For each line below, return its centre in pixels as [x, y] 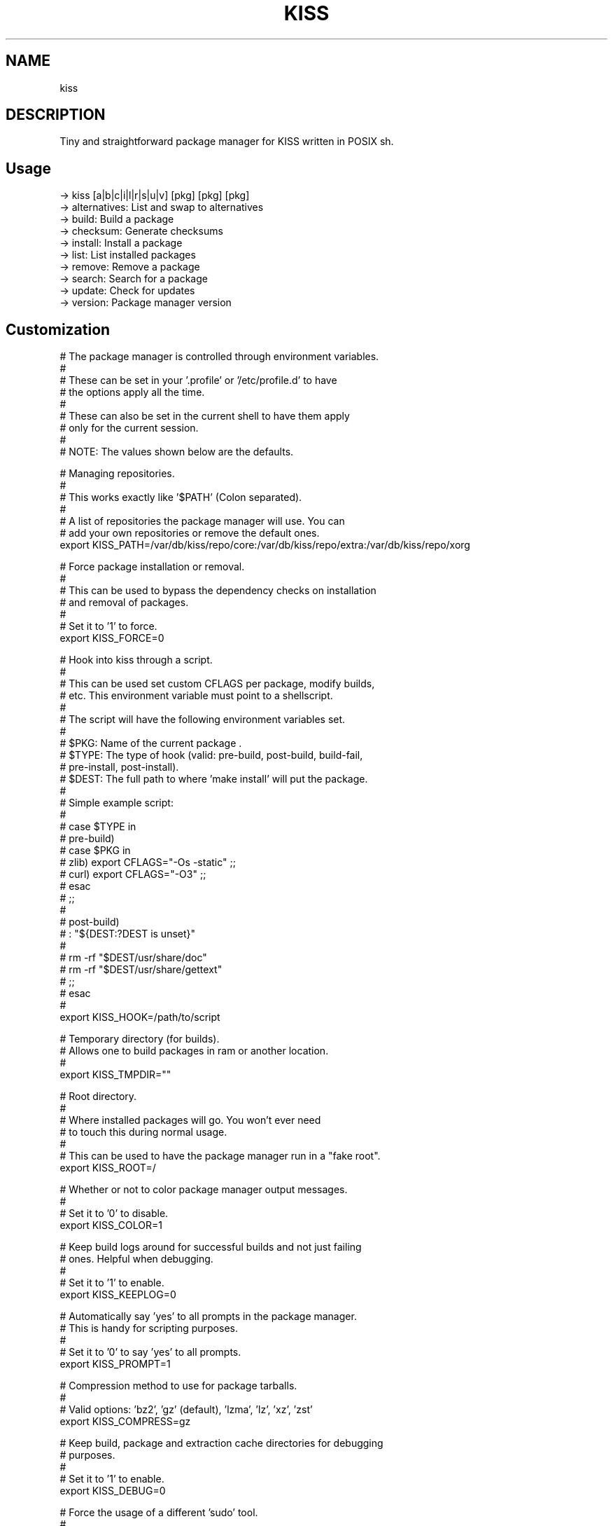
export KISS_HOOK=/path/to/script [140, 1017]
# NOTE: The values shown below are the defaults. [177, 452]
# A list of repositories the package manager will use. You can [202, 521]
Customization [58, 329]
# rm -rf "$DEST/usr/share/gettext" [141, 970]
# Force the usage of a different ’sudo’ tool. [159, 1513]
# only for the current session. [129, 428]
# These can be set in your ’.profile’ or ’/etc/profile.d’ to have [198, 380]
